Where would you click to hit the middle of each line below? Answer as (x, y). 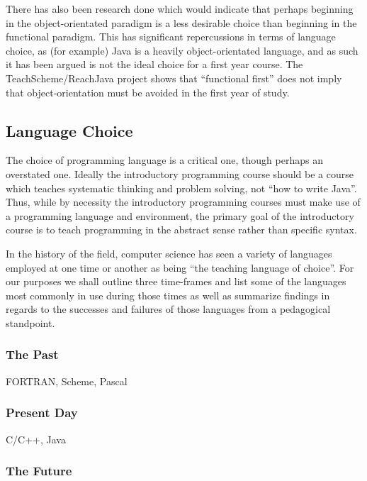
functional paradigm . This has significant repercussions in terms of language (171, 37)
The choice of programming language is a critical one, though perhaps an (164, 160)
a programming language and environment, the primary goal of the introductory (180, 215)
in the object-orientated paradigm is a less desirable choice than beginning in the (181, 22)
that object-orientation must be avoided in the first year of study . (148, 92)
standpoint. (30, 322)
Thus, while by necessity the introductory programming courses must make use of (183, 202)
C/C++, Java (36, 439)
